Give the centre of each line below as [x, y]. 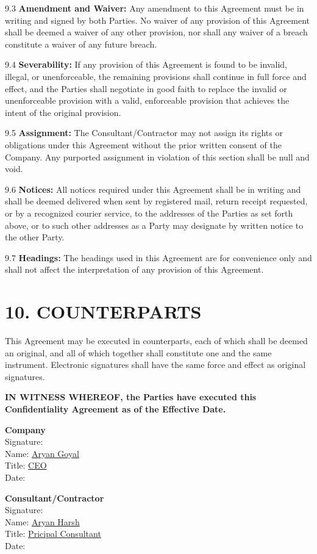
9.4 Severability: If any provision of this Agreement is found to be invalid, [146, 64]
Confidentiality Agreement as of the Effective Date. [116, 408]
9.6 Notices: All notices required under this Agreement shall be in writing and [153, 189]
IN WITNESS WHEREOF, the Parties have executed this [131, 397]
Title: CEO [26, 465]
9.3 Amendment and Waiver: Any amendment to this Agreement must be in [155, 8]
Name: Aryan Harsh [42, 521]
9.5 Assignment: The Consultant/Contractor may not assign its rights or [144, 133]
